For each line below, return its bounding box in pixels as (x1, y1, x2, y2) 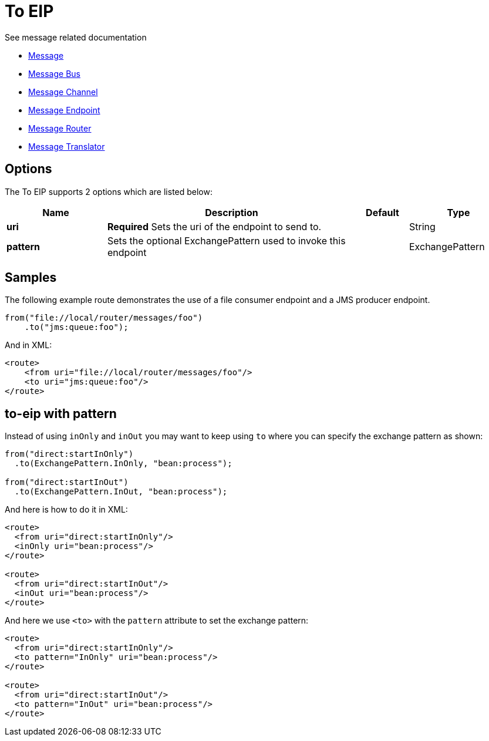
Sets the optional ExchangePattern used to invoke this (107, 234, 346, 247)
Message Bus (28, 68, 80, 79)
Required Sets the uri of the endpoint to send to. (107, 220, 322, 233)
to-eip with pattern (5, 406, 117, 421)
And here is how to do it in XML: (5, 504, 128, 515)
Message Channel (28, 86, 98, 97)
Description (205, 206, 258, 218)
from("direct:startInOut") (5, 477, 129, 487)
